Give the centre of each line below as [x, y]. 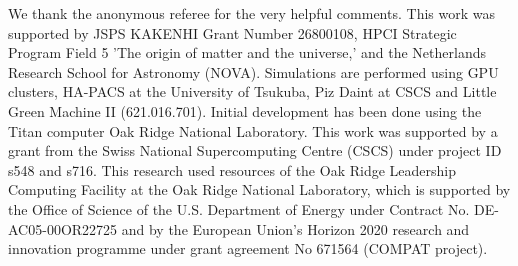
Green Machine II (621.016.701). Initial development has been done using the [245, 110]
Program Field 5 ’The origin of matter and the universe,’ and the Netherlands [247, 52]
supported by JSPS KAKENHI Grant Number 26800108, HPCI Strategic [232, 32]
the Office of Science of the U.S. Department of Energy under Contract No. [239, 208]
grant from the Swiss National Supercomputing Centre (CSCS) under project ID [255, 150]
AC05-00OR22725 [63, 228]
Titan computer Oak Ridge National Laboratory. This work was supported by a [253, 130]
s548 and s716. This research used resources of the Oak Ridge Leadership [232, 169]
